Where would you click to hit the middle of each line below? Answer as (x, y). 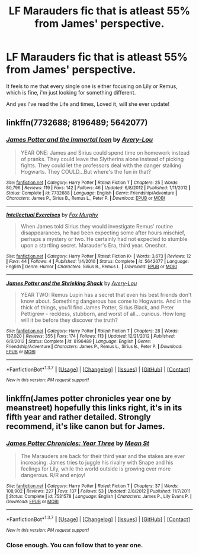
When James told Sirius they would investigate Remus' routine (97, 226)
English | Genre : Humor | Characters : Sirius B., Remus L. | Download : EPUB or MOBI (92, 266)
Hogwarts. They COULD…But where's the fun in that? (86, 171)
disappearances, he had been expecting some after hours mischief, (103, 233)
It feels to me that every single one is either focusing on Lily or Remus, (92, 86)
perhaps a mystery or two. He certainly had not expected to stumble (104, 239)
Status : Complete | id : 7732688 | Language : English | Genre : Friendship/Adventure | (92, 193)
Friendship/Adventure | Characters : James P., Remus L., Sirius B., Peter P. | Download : (94, 346)
